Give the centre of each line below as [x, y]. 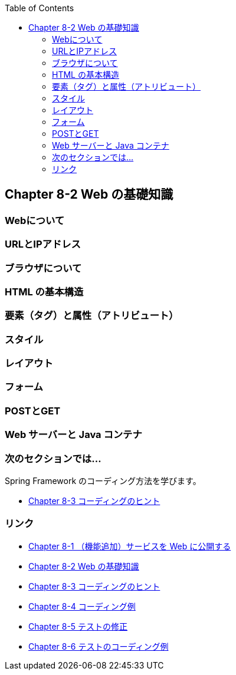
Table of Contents [40, 8]
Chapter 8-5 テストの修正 [78, 626]
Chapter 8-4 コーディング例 [82, 606]
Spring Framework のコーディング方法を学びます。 [103, 480]
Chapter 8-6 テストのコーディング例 [99, 646]
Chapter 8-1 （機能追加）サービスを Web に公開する [130, 546]
